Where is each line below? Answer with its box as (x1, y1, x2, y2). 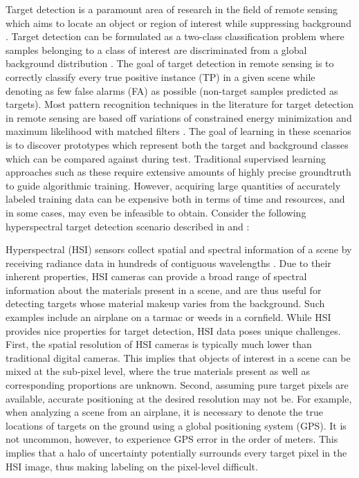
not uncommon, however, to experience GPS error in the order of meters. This (6, 432, 338, 446)
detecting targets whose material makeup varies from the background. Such (6, 296, 325, 311)
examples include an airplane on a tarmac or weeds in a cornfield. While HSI (6, 310, 331, 324)
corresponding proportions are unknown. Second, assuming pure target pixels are (6, 378, 349, 392)
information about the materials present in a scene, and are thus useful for (6, 282, 322, 297)
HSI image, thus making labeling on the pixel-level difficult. (6, 459, 258, 473)
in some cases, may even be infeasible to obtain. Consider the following (6, 205, 306, 219)
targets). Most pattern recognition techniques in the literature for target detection (6, 97, 353, 111)
